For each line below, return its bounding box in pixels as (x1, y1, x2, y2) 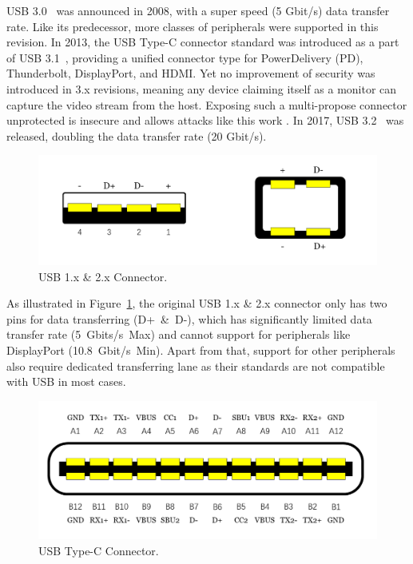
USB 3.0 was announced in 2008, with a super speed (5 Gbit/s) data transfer (6, 2, 390, 18)
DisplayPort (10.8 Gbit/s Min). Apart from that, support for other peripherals (6, 341, 395, 358)
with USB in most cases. (6, 373, 126, 390)
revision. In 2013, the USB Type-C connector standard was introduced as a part (6, 34, 399, 50)
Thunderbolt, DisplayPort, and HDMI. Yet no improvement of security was (6, 65, 375, 81)
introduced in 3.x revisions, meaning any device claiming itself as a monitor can (6, 80, 397, 97)
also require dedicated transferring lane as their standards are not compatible (6, 357, 385, 374)
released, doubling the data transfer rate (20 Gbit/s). (6, 127, 267, 144)
